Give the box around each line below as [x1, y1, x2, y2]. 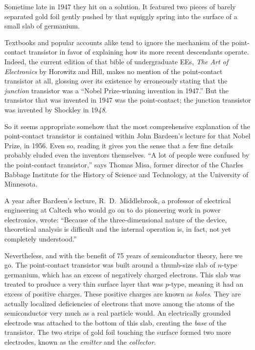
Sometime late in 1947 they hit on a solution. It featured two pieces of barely [4, 1, 236, 11]
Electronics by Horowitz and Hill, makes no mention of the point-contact [4, 66, 223, 76]
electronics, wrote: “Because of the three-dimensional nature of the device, [4, 214, 227, 224]
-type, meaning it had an [169, 279, 244, 289]
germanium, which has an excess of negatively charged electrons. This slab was [4, 269, 241, 279]
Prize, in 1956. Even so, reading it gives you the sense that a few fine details [4, 140, 233, 150]
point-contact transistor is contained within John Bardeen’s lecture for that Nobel [4, 131, 251, 141]
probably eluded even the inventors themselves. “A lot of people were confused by [4, 150, 250, 160]
